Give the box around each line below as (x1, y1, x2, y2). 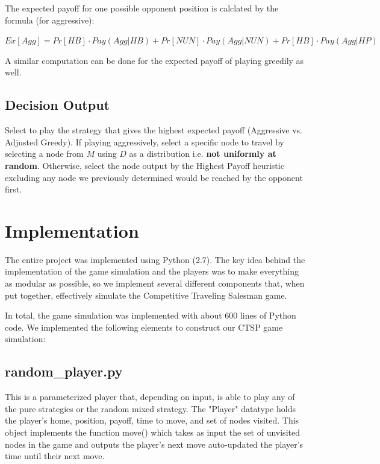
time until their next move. (5, 450, 105, 462)
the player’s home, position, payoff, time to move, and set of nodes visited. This (5, 414, 299, 427)
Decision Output (5, 95, 110, 114)
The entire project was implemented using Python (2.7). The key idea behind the (5, 253, 305, 265)
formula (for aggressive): (5, 13, 95, 26)
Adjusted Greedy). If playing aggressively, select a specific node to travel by (5, 135, 284, 148)
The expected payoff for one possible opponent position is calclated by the (5, 2, 279, 14)
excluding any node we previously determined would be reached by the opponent (5, 171, 303, 183)
